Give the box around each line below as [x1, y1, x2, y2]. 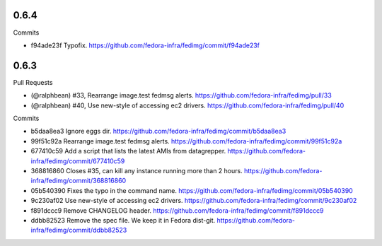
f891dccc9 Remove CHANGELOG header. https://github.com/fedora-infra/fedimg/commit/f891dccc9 [30, 206, 324, 215]
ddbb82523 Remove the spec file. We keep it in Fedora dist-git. [30, 216, 216, 224]
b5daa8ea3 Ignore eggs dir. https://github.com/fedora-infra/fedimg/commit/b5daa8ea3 [30, 127, 286, 136]
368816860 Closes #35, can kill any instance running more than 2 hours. [30, 166, 243, 175]
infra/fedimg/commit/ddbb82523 [30, 226, 127, 235]
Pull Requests [13, 78, 53, 86]
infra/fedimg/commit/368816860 [30, 177, 127, 185]
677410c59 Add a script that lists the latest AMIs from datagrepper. [30, 147, 226, 156]
